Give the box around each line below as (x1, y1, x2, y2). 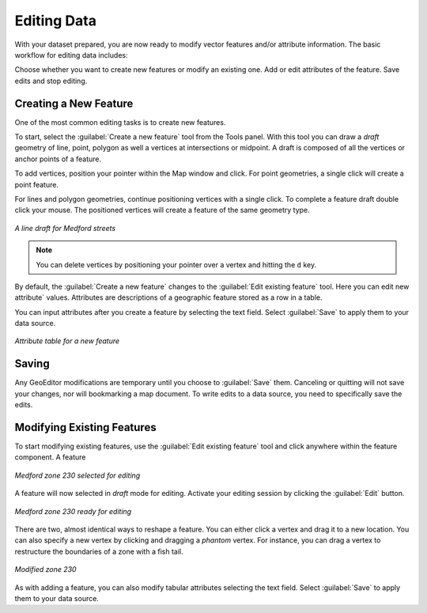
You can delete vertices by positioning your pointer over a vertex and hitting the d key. (36, 259, 316, 269)
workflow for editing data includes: (14, 50, 128, 59)
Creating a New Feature (14, 96, 134, 110)
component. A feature (14, 452, 86, 462)
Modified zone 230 (14, 565, 77, 574)
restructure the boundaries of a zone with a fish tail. (14, 547, 183, 556)
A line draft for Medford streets (14, 223, 116, 233)
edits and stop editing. (14, 76, 88, 85)
